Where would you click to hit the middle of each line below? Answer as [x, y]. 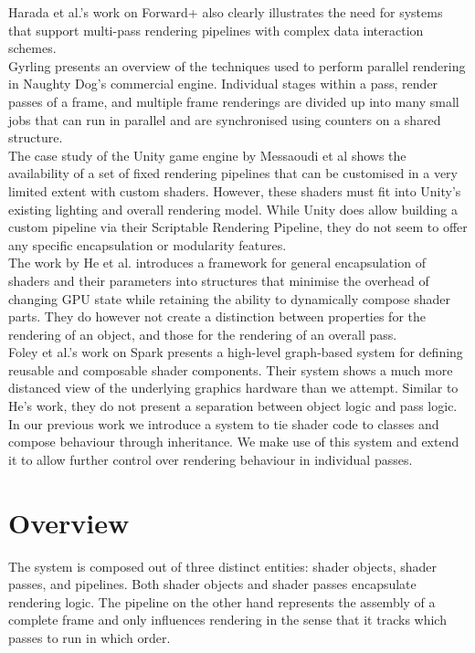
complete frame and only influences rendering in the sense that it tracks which [227, 620]
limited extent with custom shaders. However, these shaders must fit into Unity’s [235, 190]
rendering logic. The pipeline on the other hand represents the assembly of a [222, 601]
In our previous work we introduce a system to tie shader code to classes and [224, 423]
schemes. [32, 48]
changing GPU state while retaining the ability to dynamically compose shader [230, 298]
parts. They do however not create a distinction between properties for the [217, 316]
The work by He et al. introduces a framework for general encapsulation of [217, 263]
